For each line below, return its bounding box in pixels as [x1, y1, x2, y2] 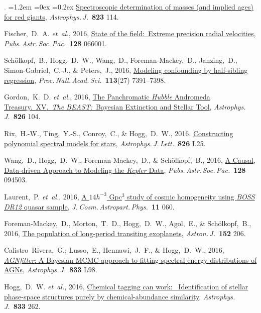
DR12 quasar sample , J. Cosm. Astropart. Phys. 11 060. [4, 201, 175, 212]
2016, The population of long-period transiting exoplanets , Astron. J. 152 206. [4, 228, 246, 238]
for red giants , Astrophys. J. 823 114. [4, 11, 119, 22]
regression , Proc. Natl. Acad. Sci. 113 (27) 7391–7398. [4, 74, 166, 85]
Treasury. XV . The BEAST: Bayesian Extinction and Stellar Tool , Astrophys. [4, 101, 246, 112]
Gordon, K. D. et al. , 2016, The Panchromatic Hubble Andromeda [4, 91, 210, 102]
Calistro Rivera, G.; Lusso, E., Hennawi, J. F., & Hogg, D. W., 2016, [4, 245, 224, 255]
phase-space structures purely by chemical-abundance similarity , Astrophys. [4, 291, 235, 301]
